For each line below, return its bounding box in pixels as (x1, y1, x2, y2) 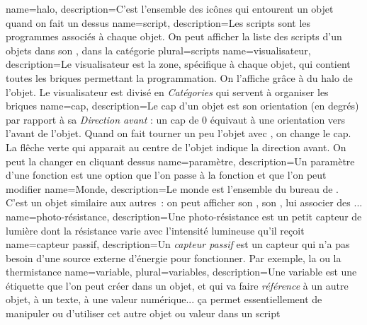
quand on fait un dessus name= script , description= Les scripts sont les (6, 15, 311, 30)
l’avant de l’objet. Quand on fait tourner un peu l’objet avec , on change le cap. (6, 126, 351, 141)
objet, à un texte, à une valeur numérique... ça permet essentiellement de (6, 292, 322, 307)
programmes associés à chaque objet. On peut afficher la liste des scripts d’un (6, 29, 342, 44)
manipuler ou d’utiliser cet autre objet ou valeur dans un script (6, 306, 281, 321)
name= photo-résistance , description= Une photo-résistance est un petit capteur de (6, 208, 362, 223)
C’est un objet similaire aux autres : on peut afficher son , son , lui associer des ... (6, 195, 363, 210)
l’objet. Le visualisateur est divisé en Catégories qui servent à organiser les (6, 84, 329, 99)
